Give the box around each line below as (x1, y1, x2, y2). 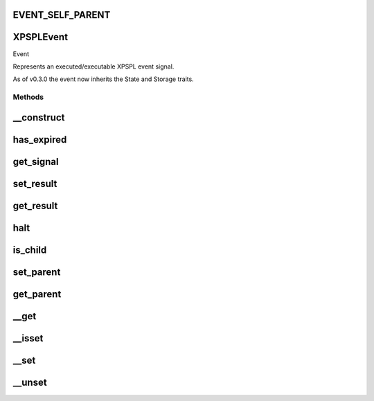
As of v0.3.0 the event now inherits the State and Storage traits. (12, 75, 194, 83)
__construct (12, 112, 65, 123)
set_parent (12, 266, 61, 278)
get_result (12, 199, 58, 211)
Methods (12, 92, 44, 102)
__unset (12, 376, 48, 388)
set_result (12, 177, 57, 190)
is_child (12, 244, 47, 256)
